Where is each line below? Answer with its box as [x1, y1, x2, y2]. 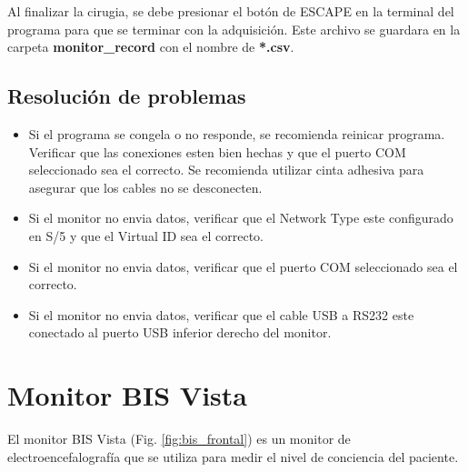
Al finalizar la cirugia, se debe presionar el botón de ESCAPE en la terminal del [7, 2, 454, 20]
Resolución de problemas [7, 82, 246, 110]
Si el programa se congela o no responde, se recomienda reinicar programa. [28, 124, 445, 143]
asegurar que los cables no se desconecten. [28, 177, 263, 196]
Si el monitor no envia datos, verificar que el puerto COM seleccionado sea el [28, 256, 458, 276]
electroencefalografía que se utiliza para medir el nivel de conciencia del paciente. [7, 447, 459, 466]
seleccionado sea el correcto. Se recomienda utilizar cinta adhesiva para [28, 160, 424, 179]
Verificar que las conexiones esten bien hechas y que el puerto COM [28, 142, 406, 161]
